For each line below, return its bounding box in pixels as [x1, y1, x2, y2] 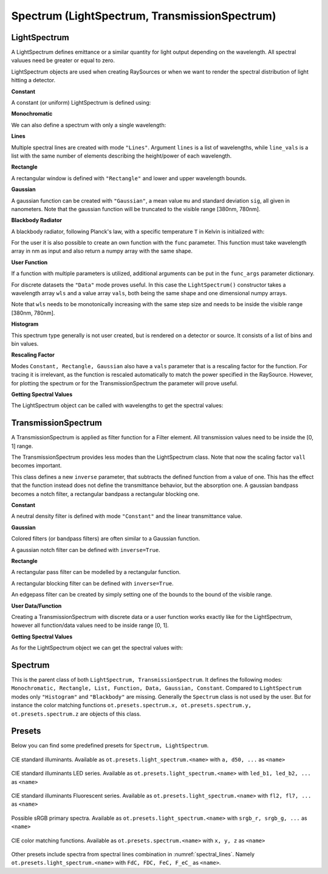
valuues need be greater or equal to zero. [11, 57, 115, 64]
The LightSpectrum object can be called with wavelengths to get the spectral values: [11, 402, 224, 409]
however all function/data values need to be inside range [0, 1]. [11, 621, 169, 629]
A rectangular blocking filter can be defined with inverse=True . [11, 579, 174, 587]
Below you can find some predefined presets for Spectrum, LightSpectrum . [11, 742, 209, 749]
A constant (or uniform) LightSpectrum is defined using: [11, 99, 151, 107]
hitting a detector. [11, 77, 56, 84]
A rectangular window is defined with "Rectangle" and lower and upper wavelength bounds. [11, 174, 247, 182]
